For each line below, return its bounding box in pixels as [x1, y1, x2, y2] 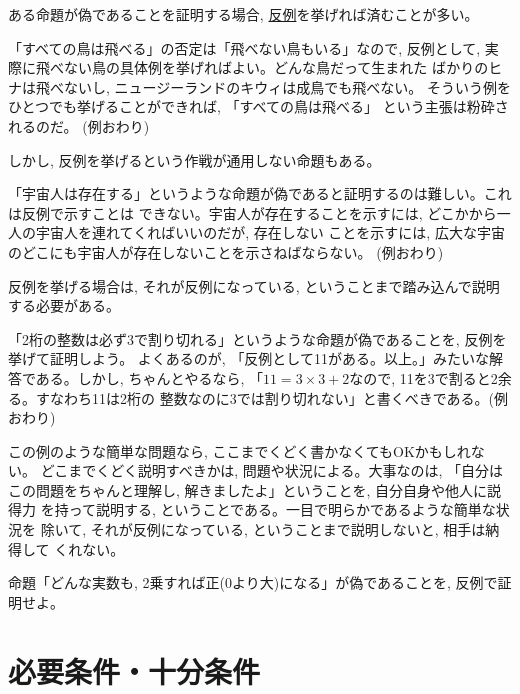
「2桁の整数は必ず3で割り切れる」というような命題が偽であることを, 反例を [8, 328, 507, 349]
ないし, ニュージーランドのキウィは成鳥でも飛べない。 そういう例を [63, 76, 511, 97]
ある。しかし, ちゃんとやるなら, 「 [35, 367, 263, 388]
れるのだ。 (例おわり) [8, 115, 150, 136]
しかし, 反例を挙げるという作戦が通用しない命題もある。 [8, 149, 381, 170]
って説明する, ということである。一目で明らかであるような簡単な [68, 499, 496, 520]
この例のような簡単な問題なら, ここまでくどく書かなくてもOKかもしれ [8, 440, 471, 461]
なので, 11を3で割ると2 [349, 367, 498, 388]
